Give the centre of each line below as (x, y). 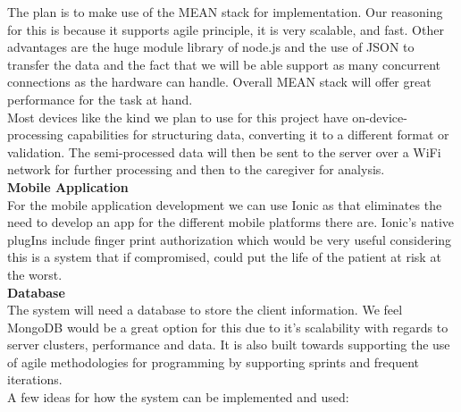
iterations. (35, 379)
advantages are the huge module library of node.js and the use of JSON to (211, 47)
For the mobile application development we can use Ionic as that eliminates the (225, 204)
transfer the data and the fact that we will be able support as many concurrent (224, 64)
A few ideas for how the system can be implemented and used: (178, 397)
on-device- (380, 117)
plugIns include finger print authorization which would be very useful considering (230, 239)
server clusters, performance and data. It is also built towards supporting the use (229, 345)
